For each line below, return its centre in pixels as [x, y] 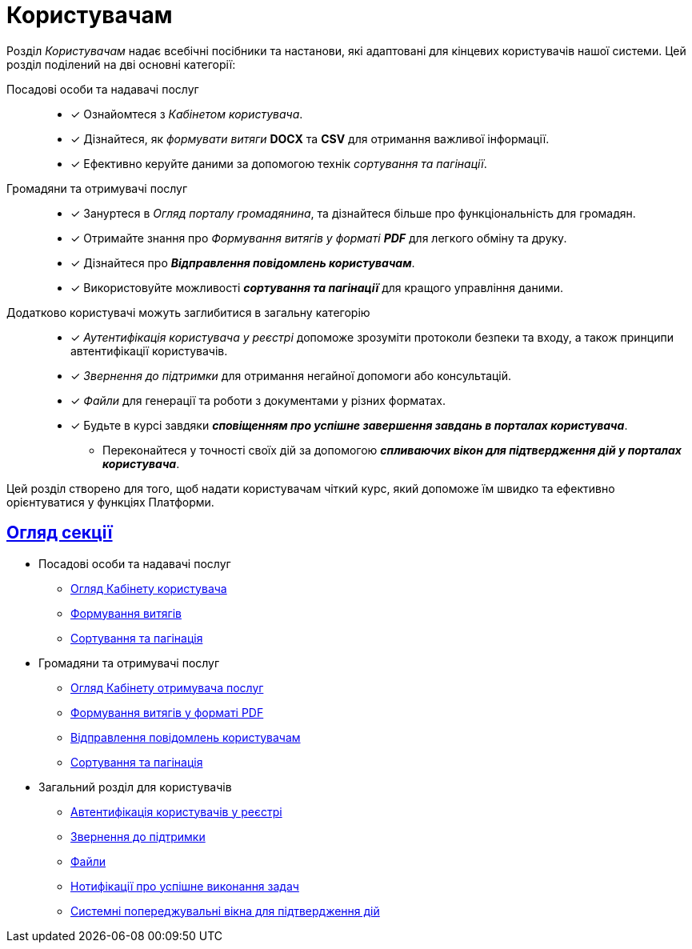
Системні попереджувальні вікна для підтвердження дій [225, 911]
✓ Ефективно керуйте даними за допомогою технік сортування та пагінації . [279, 163]
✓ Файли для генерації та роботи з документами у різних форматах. [258, 400]
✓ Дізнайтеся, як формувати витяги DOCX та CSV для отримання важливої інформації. [310, 138]
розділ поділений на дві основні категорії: [121, 64]
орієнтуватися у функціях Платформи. [110, 502]
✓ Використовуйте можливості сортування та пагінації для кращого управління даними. [317, 287]
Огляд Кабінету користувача [149, 588]
